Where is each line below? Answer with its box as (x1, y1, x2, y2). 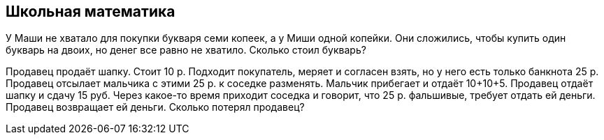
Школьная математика (6, 3, 175, 20)
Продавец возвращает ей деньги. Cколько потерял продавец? (6, 101, 305, 114)
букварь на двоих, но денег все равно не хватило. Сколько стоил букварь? (6, 44, 366, 56)
